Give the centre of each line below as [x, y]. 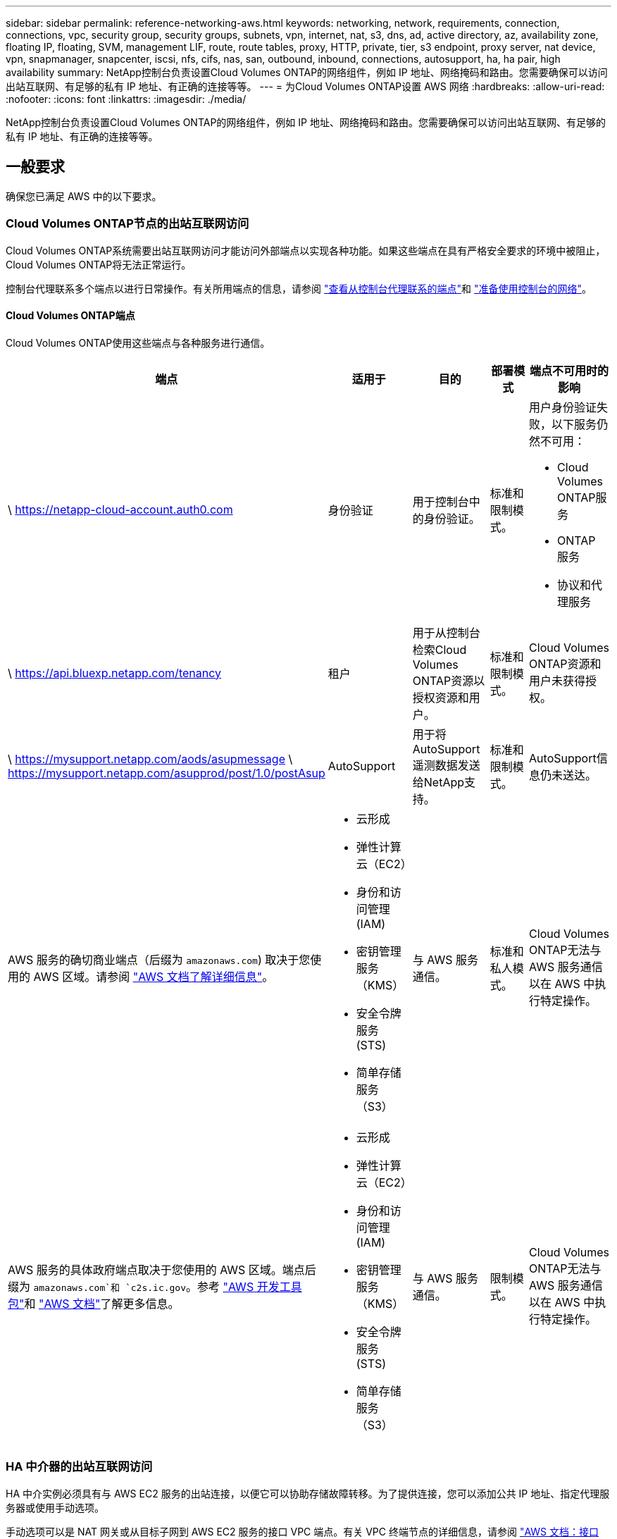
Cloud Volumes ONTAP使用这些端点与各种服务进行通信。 [138, 342]
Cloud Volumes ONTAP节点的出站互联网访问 [127, 224]
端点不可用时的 [569, 370]
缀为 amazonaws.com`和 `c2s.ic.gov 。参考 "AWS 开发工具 [155, 1286]
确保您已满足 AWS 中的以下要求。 [84, 196]
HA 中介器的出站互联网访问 [79, 1467]
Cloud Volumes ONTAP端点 [70, 316]
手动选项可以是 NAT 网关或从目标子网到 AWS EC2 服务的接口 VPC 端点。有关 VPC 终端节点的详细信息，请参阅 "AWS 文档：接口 [303, 1531]
